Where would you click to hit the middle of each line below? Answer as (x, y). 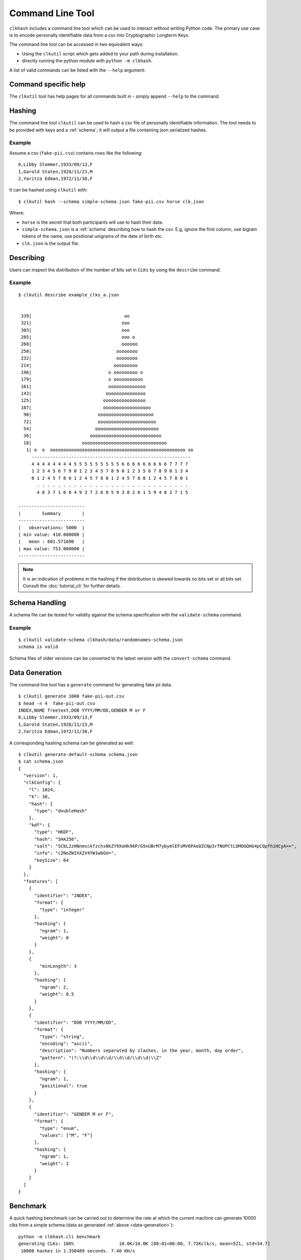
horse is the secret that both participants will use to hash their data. (93, 222)
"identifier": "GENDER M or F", (74, 1114)
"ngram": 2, (54, 987)
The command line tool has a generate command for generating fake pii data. (91, 684)
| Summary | (52, 513)
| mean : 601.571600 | (52, 542)
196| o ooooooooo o (82, 372)
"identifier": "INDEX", (63, 895)
